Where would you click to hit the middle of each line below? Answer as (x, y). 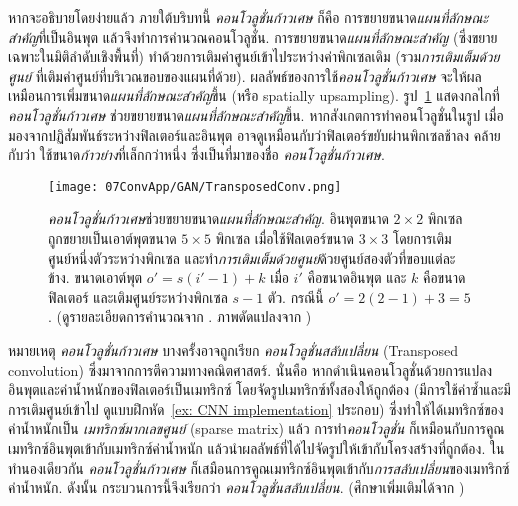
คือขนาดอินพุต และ (357, 277)
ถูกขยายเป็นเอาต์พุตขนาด (112, 238)
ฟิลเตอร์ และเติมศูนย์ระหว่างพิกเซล (138, 296)
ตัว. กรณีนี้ (295, 296)
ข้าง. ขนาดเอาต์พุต (95, 277)
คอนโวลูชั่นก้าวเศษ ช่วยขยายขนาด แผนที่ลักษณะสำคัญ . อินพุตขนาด (218, 218)
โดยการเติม (422, 238)
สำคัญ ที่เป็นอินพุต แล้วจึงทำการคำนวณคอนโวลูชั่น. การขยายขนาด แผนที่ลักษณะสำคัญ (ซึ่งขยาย (253, 36)
